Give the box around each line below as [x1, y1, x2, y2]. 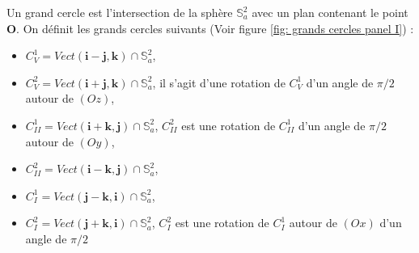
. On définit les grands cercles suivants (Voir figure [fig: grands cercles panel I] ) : [16, 19, 414, 36]
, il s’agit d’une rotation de [152, 74, 286, 91]
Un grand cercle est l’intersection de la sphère [6, 4, 233, 20]
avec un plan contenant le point [252, 4, 408, 20]
